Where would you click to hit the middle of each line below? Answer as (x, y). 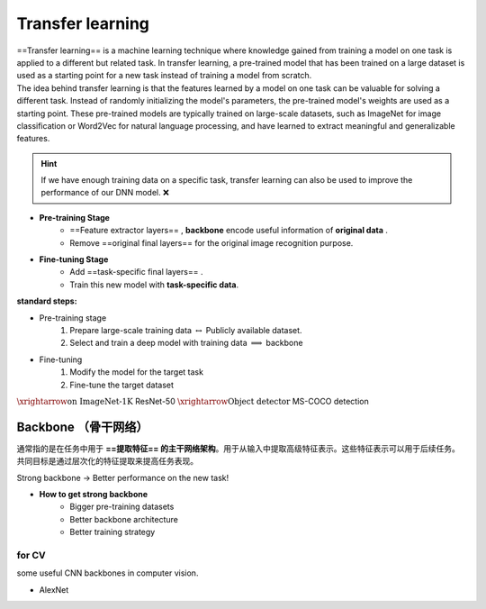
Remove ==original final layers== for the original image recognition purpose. (211, 242)
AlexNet (54, 589)
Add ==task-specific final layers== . (136, 272)
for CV (31, 555)
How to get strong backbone (94, 494)
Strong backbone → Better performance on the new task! (123, 477)
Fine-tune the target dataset (122, 385)
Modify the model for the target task (137, 372)
